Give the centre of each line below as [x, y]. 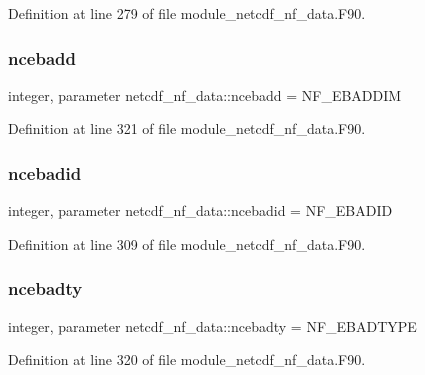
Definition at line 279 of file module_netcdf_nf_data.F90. [187, 13]
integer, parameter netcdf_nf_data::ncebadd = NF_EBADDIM [205, 94]
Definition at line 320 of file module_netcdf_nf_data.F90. [187, 359]
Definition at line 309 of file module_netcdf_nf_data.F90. [187, 243]
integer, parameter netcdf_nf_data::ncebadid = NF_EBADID [200, 210]
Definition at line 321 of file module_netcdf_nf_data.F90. [187, 128]
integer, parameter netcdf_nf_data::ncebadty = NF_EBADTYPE [212, 325]
